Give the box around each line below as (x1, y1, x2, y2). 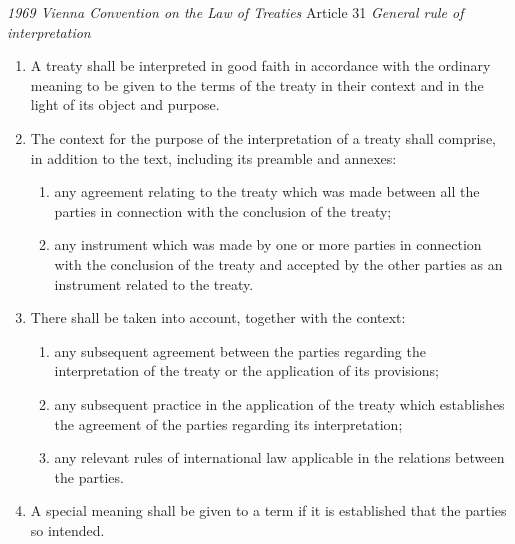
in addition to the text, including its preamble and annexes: (30, 147, 397, 168)
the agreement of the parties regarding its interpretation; (54, 413, 403, 434)
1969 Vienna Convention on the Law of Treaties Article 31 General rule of (7, 2, 464, 22)
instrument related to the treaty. (54, 273, 254, 294)
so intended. (30, 519, 105, 540)
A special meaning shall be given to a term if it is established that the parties (30, 500, 507, 521)
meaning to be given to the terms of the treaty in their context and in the (30, 74, 484, 95)
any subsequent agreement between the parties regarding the (54, 340, 426, 361)
